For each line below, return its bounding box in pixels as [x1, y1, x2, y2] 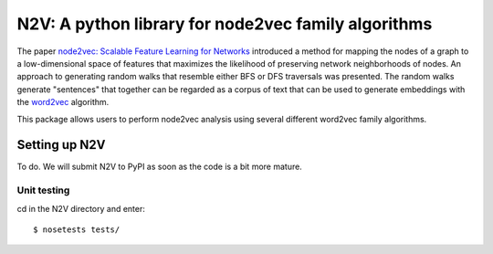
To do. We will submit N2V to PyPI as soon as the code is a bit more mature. [16, 161, 303, 173]
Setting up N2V [16, 137, 106, 153]
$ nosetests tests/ [33, 224, 121, 235]
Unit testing [16, 184, 70, 196]
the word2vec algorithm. [16, 97, 110, 108]
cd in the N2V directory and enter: [16, 203, 146, 214]
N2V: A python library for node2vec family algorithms [16, 14, 433, 34]
